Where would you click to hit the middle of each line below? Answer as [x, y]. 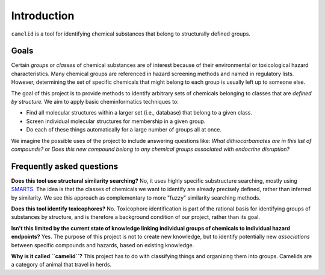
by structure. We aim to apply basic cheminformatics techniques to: [95, 102]
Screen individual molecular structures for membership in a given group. [116, 121]
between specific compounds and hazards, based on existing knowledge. [103, 245]
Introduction [43, 16]
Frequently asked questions [65, 166]
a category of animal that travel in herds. [61, 265]
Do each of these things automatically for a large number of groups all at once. [124, 130]
